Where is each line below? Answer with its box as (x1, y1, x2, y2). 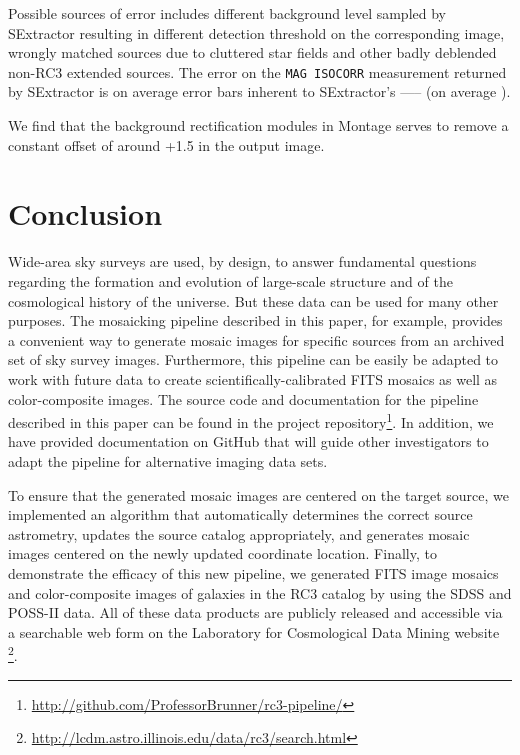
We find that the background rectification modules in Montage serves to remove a (8, 115, 509, 136)
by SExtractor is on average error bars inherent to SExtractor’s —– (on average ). (8, 81, 511, 102)
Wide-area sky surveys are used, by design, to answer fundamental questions (8, 251, 477, 272)
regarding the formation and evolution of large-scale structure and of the (8, 270, 453, 291)
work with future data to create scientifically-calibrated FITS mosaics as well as (8, 368, 498, 389)
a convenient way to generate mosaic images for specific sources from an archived (8, 329, 505, 350)
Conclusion (8, 193, 163, 234)
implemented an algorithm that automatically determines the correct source (8, 504, 473, 525)
